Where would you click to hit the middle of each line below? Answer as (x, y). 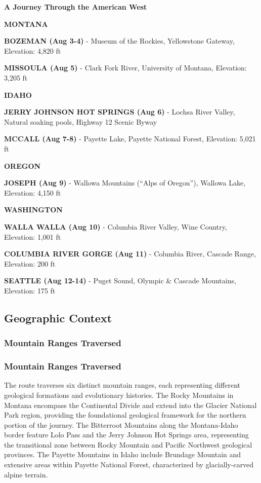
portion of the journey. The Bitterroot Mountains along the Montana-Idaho (121, 424)
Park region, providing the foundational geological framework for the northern (125, 415)
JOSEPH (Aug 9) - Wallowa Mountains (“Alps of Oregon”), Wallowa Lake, (125, 183)
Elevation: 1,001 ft (33, 236)
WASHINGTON (33, 210)
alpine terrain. (26, 474)
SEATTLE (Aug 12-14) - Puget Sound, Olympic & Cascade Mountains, (120, 281)
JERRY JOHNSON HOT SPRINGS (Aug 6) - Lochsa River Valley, (120, 112)
